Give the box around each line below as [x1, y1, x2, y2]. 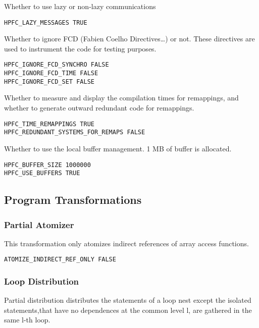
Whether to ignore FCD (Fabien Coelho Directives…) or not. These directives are [4, 33, 255, 44]
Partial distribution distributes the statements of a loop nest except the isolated [4, 295, 251, 305]
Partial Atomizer [4, 218, 74, 231]
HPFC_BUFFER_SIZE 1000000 [4, 161, 91, 169]
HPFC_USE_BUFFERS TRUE [4, 170, 80, 177]
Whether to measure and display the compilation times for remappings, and [4, 92, 239, 103]
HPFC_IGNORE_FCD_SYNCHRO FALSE [4, 61, 109, 69]
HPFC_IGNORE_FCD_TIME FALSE [4, 70, 98, 77]
